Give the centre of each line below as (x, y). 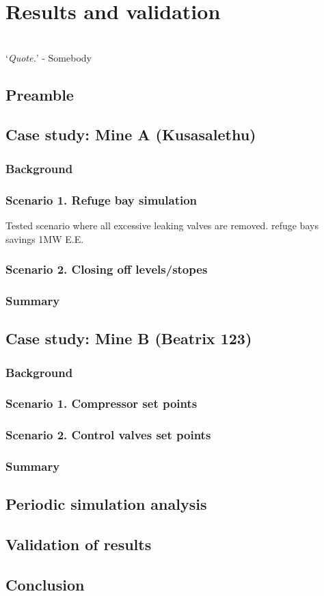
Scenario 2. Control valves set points (108, 435)
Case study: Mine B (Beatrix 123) (129, 338)
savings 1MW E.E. (45, 238)
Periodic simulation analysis (106, 504)
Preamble (40, 94)
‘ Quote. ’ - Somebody (49, 57)
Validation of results (79, 544)
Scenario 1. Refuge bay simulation (102, 199)
